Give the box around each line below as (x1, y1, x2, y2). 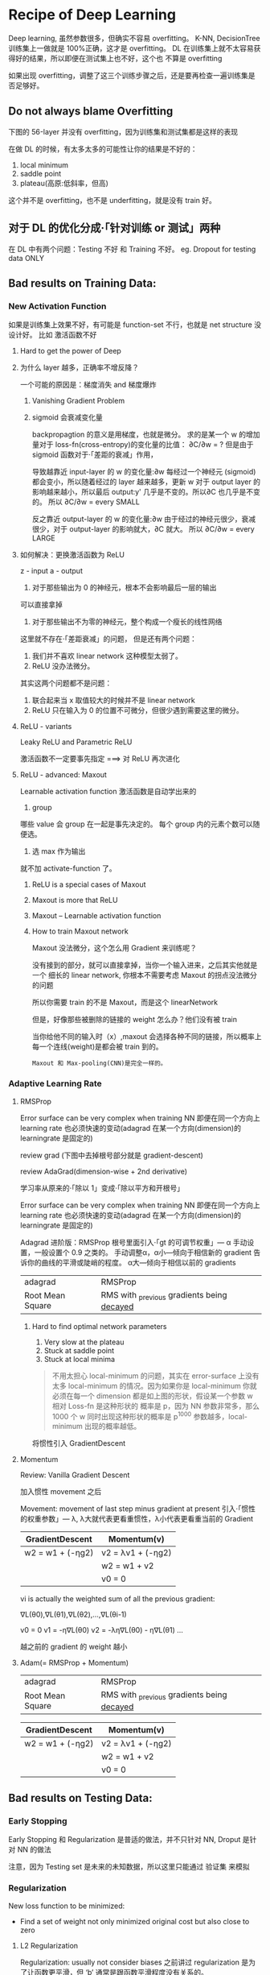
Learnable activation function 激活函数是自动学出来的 (19, 787, 197, 797)
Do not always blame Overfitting (8, 105, 174, 118)
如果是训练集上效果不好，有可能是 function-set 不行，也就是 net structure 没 (8, 320, 262, 329)
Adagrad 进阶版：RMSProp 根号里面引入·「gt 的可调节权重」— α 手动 (19, 1237, 247, 1247)
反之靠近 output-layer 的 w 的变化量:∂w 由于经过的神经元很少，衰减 (31, 514, 256, 524)
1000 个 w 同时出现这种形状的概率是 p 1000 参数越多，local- (51, 1410, 247, 1421)
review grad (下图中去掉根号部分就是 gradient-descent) (19, 1150, 203, 1160)
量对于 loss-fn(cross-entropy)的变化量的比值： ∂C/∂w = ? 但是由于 (31, 440, 254, 449)
